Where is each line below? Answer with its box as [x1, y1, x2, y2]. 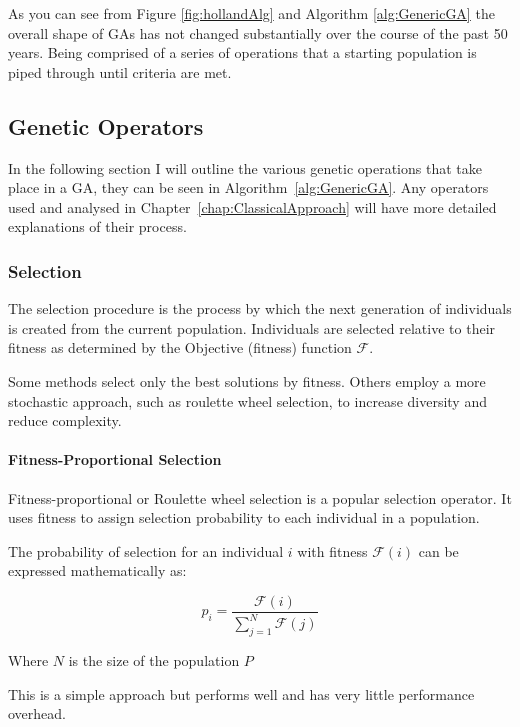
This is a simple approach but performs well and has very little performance [8, 683, 475, 704]
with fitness [297, 540, 368, 561]
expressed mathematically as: [8, 560, 187, 581]
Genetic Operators [8, 110, 204, 141]
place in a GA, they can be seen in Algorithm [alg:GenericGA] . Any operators [8, 177, 489, 198]
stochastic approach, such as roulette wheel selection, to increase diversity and [8, 390, 487, 411]
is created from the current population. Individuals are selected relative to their [8, 317, 496, 338]
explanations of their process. [8, 216, 187, 237]
